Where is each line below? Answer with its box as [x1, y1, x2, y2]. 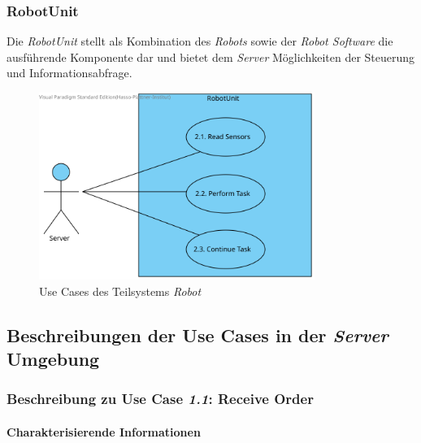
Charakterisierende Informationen [7, 423, 201, 440]
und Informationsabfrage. [7, 64, 132, 81]
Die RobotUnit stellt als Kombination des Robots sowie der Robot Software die [7, 33, 393, 50]
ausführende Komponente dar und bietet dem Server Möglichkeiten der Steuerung [7, 48, 415, 65]
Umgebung [7, 346, 100, 371]
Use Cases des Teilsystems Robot [39, 282, 202, 299]
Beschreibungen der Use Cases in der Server [7, 322, 388, 347]
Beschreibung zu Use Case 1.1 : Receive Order [7, 389, 314, 409]
